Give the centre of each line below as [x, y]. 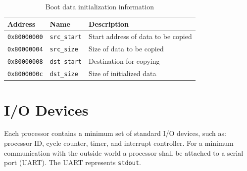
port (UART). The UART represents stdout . [73, 162]
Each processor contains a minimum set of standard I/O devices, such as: [115, 133]
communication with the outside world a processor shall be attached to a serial [124, 152]
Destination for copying [124, 61]
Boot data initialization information [99, 6]
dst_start [66, 62]
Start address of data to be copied [140, 36]
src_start [66, 37]
